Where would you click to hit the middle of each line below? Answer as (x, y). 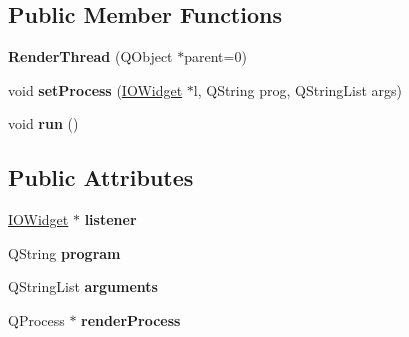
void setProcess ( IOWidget (95, 89)
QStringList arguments (83, 286)
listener (110, 219)
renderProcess (131, 319)
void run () (43, 123)
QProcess (36, 319)
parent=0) (215, 56)
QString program (64, 252)
